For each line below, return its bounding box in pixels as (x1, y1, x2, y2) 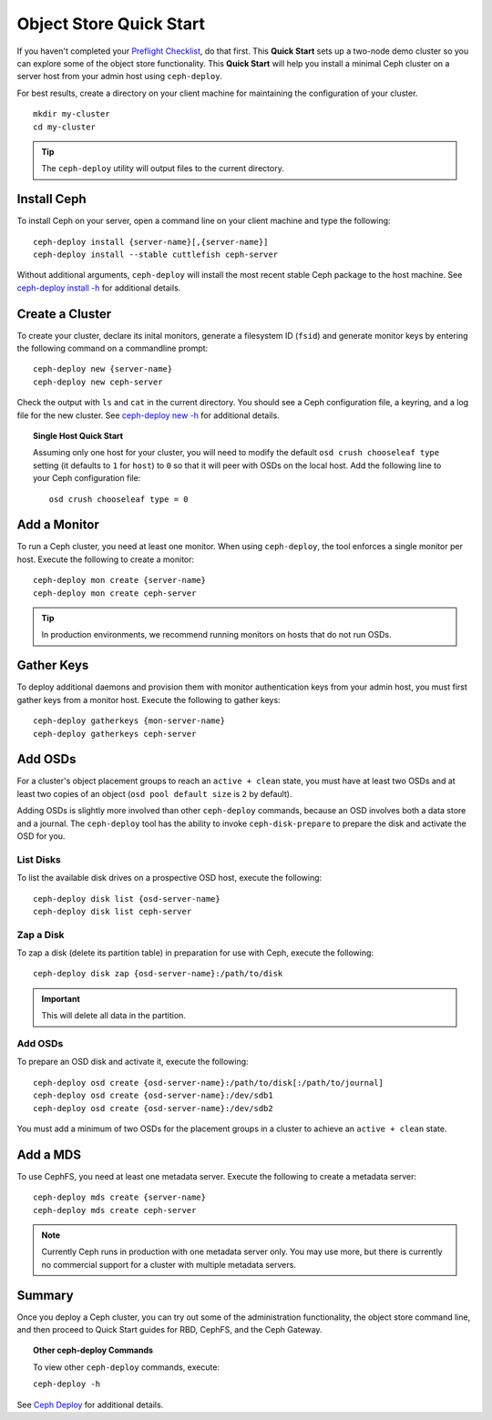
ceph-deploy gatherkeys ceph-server (33, 729, 197, 739)
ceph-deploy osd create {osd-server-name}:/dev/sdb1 (33, 1090, 273, 1101)
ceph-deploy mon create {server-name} (33, 575, 207, 586)
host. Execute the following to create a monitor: (16, 554, 195, 565)
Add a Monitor (16, 517, 99, 533)
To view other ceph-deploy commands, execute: (33, 1362, 220, 1373)
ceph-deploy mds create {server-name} (33, 1192, 207, 1202)
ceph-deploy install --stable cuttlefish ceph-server (33, 249, 278, 260)
